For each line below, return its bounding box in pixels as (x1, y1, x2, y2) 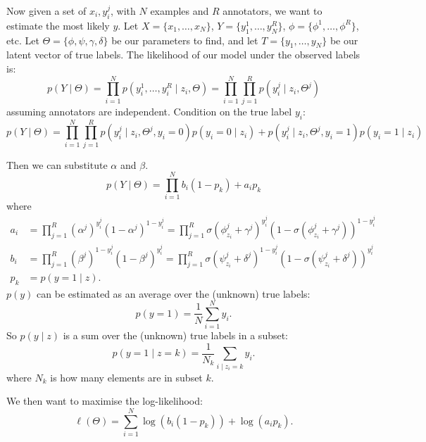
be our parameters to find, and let (111, 32, 258, 47)
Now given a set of (6, 4, 87, 18)
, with (111, 4, 136, 18)
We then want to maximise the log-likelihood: (6, 393, 203, 408)
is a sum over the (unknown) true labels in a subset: (63, 328, 289, 343)
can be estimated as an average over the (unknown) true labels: (37, 286, 311, 301)
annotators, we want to (223, 4, 322, 18)
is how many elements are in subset (50, 370, 203, 384)
